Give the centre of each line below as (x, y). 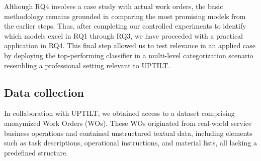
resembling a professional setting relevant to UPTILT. (87, 65)
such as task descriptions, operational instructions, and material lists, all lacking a (130, 143)
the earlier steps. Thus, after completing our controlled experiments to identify (125, 26)
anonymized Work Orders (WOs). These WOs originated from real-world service (128, 123)
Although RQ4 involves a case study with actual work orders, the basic (114, 6)
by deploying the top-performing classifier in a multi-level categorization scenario (129, 55)
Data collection (44, 92)
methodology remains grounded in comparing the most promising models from (125, 16)
